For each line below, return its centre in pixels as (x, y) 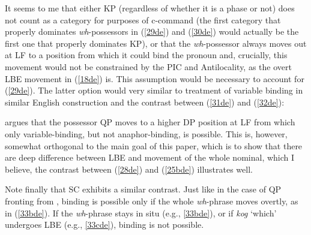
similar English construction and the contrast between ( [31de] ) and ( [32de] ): (145, 102)
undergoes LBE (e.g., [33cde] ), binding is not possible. (104, 225)
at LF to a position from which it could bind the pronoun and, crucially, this (146, 55)
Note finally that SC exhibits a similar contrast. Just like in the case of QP (143, 189)
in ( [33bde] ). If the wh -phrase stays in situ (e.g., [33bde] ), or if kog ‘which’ (141, 213)
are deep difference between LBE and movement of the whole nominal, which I (150, 157)
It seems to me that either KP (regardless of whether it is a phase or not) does (150, 8)
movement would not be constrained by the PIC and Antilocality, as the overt (148, 66)
